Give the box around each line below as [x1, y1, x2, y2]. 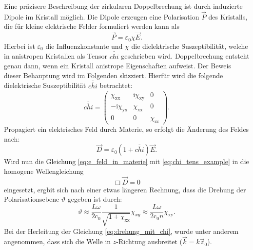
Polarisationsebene [4, 194, 59, 204]
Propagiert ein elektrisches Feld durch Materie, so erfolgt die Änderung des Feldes [4, 124, 249, 134]
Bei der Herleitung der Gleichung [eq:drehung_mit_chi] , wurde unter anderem [4, 226, 239, 236]
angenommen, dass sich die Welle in [4, 236, 111, 247]
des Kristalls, [208, 11, 248, 21]
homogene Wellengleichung [4, 166, 84, 176]
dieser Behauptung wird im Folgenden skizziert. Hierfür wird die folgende [4, 70, 223, 80]
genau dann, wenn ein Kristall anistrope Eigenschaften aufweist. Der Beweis [4, 61, 231, 71]
